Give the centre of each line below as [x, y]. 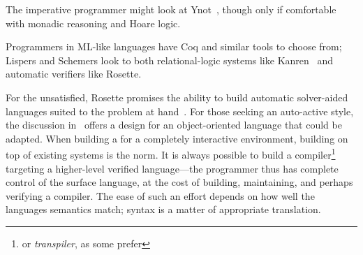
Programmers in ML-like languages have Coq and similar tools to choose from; [174, 46]
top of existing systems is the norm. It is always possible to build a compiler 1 [171, 153]
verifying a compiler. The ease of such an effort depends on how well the [160, 195]
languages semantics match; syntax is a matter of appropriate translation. [163, 209]
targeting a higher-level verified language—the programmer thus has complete [172, 168]
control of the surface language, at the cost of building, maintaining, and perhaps [179, 182]
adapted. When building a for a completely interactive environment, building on [177, 138]
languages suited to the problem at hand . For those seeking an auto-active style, [180, 111]
